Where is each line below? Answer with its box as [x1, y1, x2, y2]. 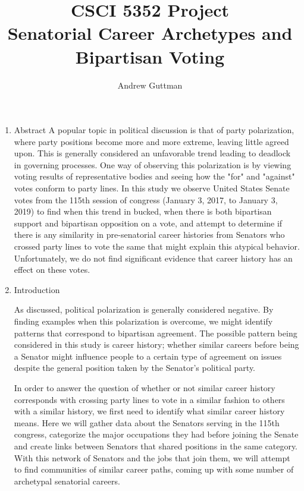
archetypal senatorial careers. [14, 474, 120, 487]
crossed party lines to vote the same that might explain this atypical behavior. [14, 240, 300, 253]
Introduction [14, 283, 60, 295]
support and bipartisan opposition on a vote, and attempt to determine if [14, 216, 283, 229]
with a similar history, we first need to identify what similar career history [14, 405, 285, 417]
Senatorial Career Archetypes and [7, 21, 293, 45]
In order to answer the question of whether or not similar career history [14, 381, 275, 394]
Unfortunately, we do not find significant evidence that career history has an [14, 251, 293, 264]
